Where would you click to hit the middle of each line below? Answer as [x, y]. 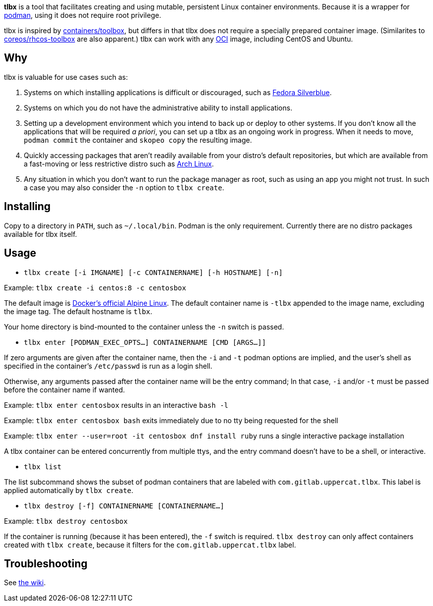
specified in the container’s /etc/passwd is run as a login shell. [108, 366]
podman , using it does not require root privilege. [83, 15]
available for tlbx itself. [41, 234]
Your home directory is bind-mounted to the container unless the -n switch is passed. [144, 327]
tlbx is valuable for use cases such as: [66, 77]
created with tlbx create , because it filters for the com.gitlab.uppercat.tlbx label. [150, 545]
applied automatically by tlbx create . [69, 490]
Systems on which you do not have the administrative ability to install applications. [158, 108]
